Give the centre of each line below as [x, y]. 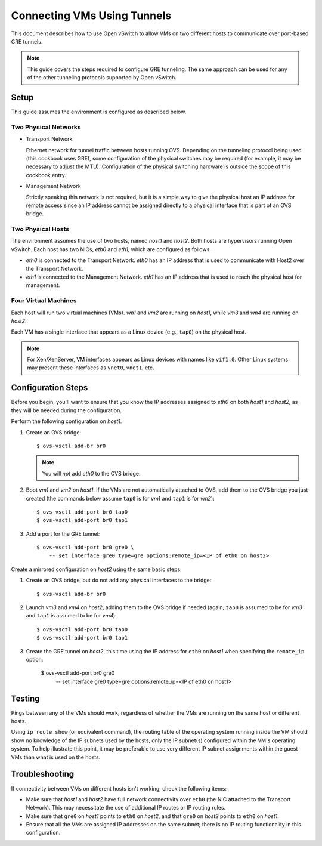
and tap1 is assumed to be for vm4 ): [72, 616]
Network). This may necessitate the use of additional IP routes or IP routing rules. [126, 808]
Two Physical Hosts [40, 229]
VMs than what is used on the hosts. [56, 757]
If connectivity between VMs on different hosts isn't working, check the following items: [119, 788]
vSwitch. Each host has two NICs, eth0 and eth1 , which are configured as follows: [111, 249]
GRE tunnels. [27, 41]
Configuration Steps [49, 388]
